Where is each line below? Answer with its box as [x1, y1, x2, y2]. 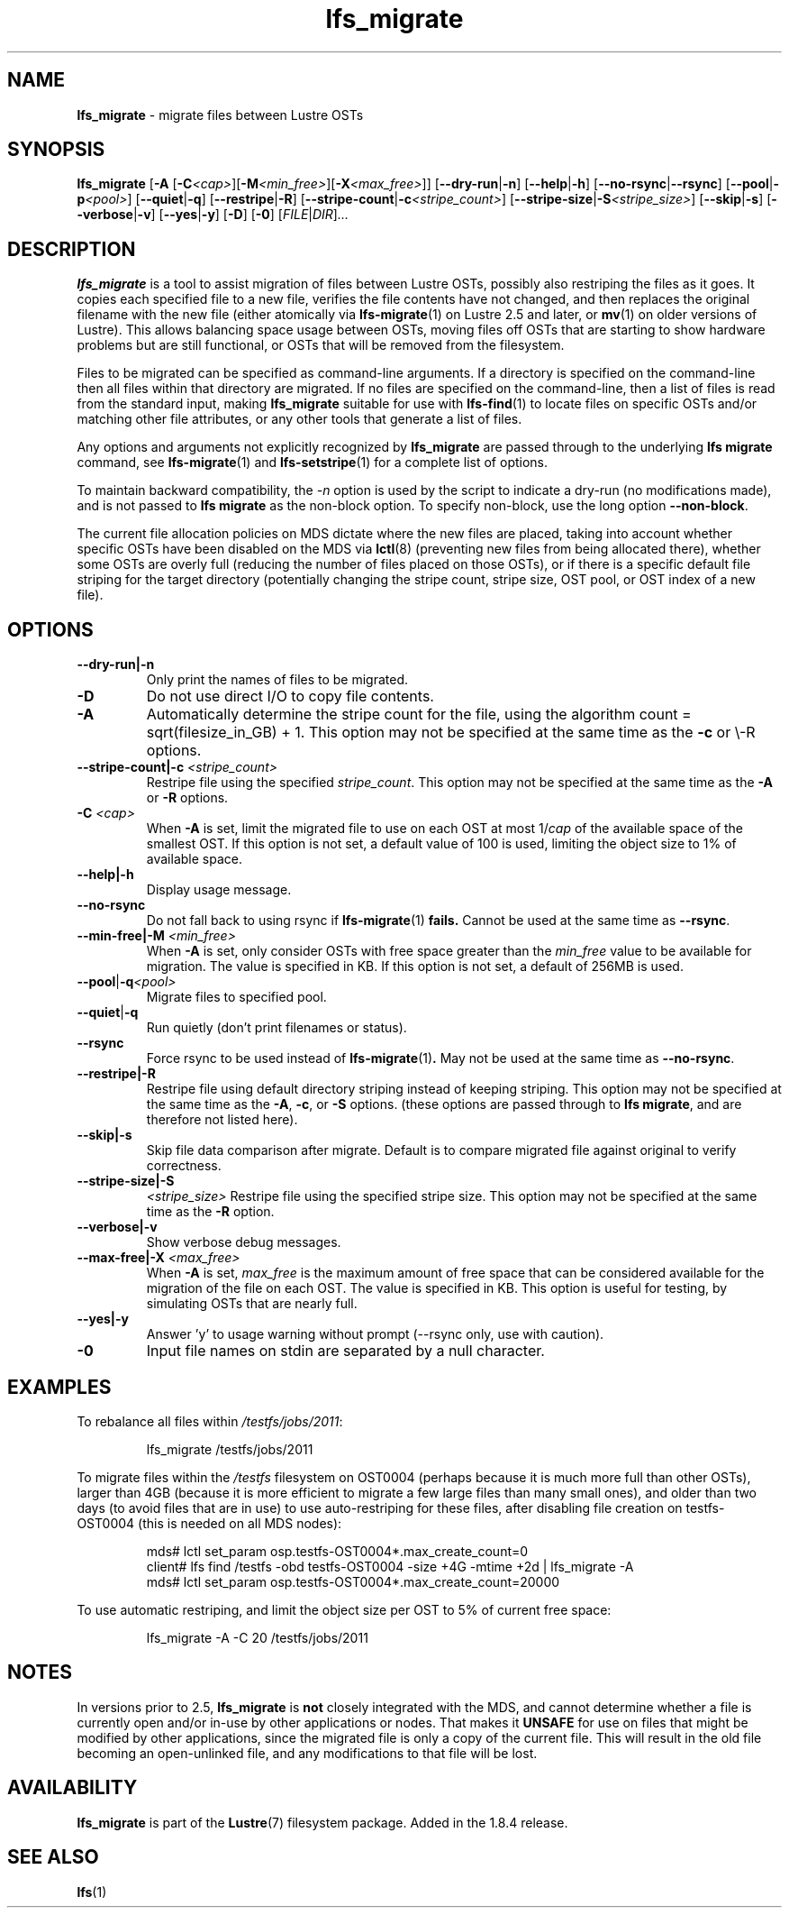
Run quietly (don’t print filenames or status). [146, 1020, 407, 1036]
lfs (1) [77, 1883, 107, 1900]
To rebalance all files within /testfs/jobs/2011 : [77, 1413, 343, 1429]
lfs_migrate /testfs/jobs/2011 [146, 1441, 313, 1457]
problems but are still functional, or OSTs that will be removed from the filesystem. [77, 337, 565, 353]
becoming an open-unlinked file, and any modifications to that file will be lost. [77, 1745, 538, 1761]
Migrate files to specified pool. [146, 989, 327, 1005]
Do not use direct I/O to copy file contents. [146, 687, 434, 706]
